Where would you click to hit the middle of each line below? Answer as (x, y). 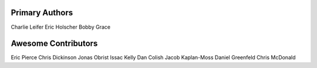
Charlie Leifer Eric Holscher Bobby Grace (61, 27)
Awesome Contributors (54, 44)
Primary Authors (42, 13)
